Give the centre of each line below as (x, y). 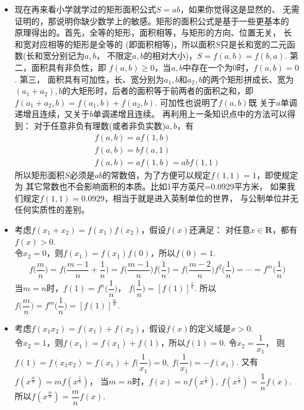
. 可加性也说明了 (186, 102)
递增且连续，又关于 (52, 114)
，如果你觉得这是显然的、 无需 (240, 9)
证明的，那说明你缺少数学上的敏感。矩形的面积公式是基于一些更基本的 (152, 20)
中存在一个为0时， (218, 67)
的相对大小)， (170, 56)
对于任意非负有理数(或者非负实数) (100, 125)
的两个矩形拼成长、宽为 (248, 79)
